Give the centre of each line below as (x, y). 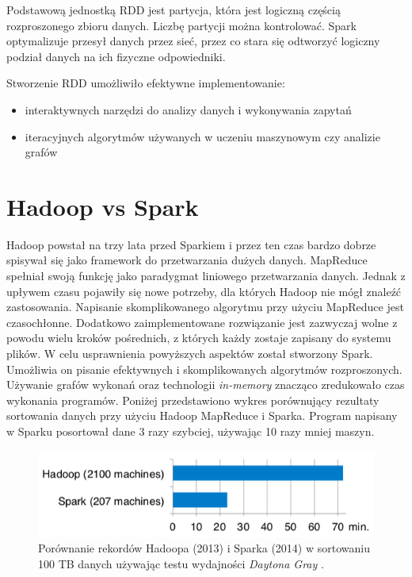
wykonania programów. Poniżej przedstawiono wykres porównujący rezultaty (193, 400)
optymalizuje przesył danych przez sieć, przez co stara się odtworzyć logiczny (193, 41)
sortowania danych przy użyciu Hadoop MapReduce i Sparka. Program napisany (202, 415)
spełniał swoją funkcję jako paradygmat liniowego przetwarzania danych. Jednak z (206, 276)
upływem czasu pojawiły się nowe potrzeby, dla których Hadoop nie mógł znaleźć (204, 291)
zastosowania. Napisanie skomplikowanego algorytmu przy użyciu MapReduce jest (205, 307)
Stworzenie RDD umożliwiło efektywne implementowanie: (146, 83)
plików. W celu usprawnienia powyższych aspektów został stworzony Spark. (190, 354)
